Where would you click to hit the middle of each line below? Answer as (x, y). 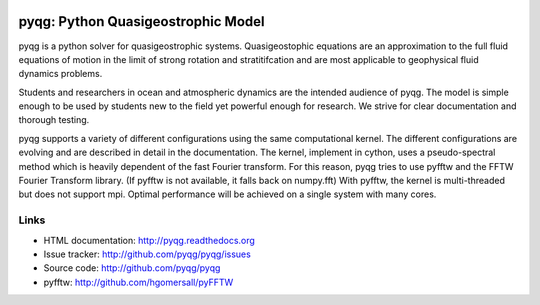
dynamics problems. (60, 74)
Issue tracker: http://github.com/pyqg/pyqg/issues (147, 254)
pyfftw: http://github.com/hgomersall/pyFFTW (138, 282)
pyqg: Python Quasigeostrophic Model (141, 21)
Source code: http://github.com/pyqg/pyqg (132, 268)
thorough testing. (54, 120)
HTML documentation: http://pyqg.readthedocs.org (149, 240)
